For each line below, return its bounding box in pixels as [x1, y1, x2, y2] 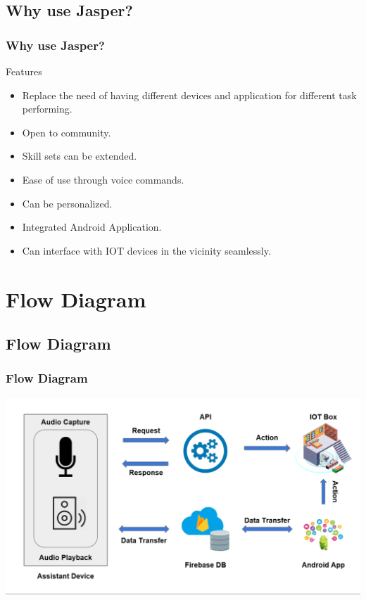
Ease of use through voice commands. [22, 172, 184, 186]
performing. [22, 101, 72, 116]
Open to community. [22, 125, 111, 139]
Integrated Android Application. [22, 219, 162, 234]
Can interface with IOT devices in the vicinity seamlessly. [22, 243, 271, 257]
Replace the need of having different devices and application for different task [22, 87, 357, 102]
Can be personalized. [22, 196, 113, 210]
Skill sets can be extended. [22, 148, 137, 163]
